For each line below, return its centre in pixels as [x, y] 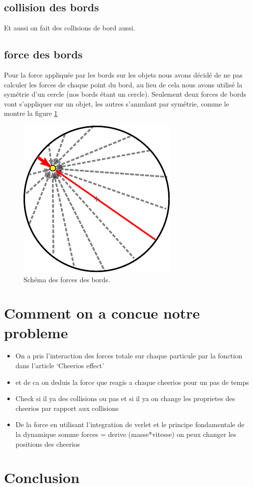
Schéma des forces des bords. [67, 279]
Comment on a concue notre [102, 313]
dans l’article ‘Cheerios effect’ [60, 365]
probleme [36, 332]
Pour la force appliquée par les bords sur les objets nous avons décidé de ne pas [123, 75]
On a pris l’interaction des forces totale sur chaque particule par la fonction [129, 356]
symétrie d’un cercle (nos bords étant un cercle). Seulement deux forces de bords [125, 94]
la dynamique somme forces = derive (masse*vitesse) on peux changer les [126, 434]
